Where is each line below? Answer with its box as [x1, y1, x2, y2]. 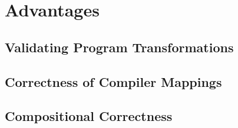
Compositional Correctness [5, 107, 173, 125]
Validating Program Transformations [5, 38, 234, 56]
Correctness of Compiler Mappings [5, 72, 222, 90]
